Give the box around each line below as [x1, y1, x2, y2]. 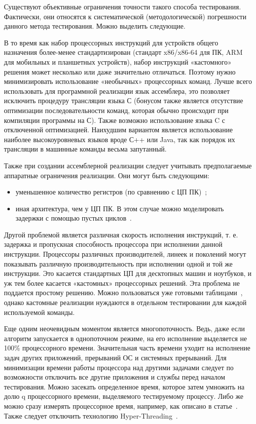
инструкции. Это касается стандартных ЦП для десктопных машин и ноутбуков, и [4, 268, 252, 278]
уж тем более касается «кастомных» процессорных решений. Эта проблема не [4, 277, 240, 288]
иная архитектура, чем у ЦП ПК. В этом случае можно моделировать [15, 203, 224, 213]
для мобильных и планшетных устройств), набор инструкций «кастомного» [4, 56, 232, 67]
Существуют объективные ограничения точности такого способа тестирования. [4, 1, 241, 11]
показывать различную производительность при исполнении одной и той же [4, 258, 233, 269]
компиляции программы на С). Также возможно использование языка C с [4, 115, 225, 125]
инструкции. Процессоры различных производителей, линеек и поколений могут [4, 249, 246, 259]
